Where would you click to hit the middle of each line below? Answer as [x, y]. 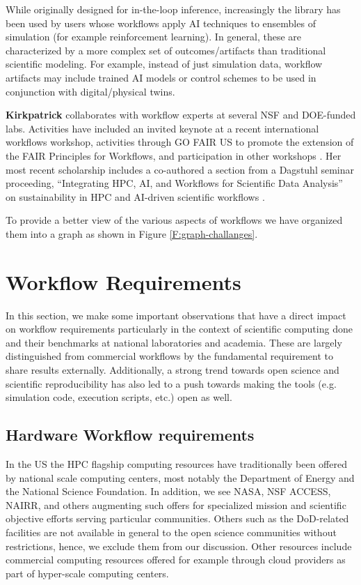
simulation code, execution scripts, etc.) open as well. [119, 397]
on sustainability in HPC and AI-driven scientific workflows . [135, 196]
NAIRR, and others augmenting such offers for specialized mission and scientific [176, 504]
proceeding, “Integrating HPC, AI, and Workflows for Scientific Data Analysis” [174, 183]
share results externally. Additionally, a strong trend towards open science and [173, 370]
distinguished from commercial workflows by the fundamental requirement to [169, 356]
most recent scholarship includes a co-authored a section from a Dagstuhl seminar [180, 169]
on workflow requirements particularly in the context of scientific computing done [179, 329]
